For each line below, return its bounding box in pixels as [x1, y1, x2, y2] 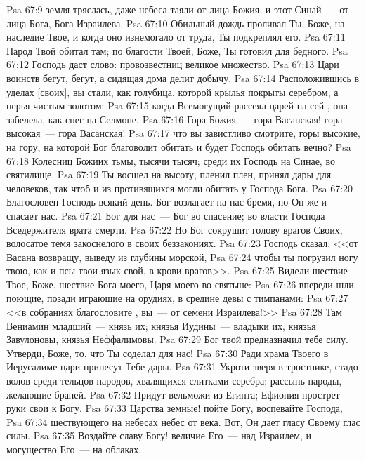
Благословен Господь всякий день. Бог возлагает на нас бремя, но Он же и [6, 194, 327, 209]
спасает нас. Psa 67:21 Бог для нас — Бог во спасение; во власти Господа [6, 208, 325, 222]
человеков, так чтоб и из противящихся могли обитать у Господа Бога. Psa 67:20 [6, 180, 353, 195]
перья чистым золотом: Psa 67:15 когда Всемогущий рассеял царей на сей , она [6, 98, 348, 113]
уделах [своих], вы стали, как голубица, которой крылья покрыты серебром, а [6, 84, 339, 99]
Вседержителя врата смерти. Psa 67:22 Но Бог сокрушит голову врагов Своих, [6, 222, 343, 236]
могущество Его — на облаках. [6, 442, 142, 456]
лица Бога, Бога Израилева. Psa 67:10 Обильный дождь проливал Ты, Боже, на [6, 15, 345, 30]
